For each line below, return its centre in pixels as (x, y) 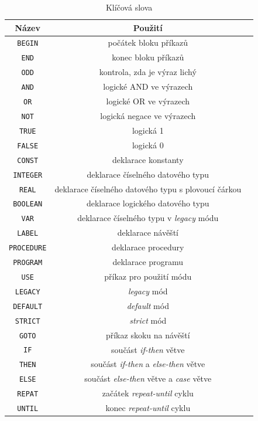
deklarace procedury (148, 247)
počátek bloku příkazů (148, 43)
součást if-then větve (148, 349)
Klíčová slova (129, 7)
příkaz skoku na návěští (148, 335)
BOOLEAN (28, 204)
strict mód (148, 320)
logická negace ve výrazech (148, 116)
